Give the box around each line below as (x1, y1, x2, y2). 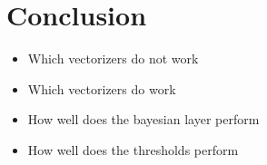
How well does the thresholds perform (27, 140, 239, 159)
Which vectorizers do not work (27, 49, 199, 68)
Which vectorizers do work (27, 79, 176, 98)
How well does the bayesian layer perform (27, 110, 260, 129)
